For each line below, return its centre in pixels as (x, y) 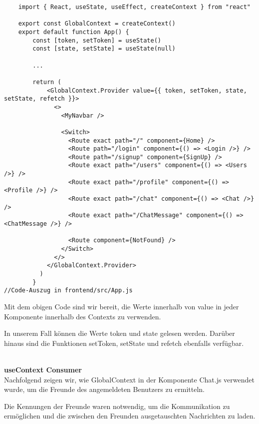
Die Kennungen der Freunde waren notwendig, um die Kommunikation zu (117, 406)
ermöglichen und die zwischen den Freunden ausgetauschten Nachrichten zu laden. (130, 416)
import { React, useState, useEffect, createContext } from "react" (134, 7)
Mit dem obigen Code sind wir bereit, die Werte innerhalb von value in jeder (122, 306)
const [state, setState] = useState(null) (104, 49)
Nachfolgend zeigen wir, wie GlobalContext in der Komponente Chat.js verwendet (129, 379)
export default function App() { (74, 32)
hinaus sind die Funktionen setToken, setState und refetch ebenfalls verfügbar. (124, 343)
